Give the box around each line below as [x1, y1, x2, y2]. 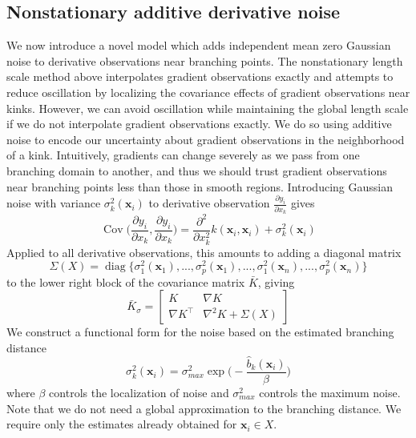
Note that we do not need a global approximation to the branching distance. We [6, 400, 402, 416]
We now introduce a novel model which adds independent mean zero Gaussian [6, 37, 391, 54]
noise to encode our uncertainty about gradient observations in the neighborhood [6, 131, 405, 147]
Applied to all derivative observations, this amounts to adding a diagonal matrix [6, 243, 402, 260]
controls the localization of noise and [49, 384, 229, 400]
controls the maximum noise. [259, 384, 401, 400]
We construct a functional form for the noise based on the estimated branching [6, 323, 394, 340]
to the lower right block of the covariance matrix [6, 273, 245, 290]
